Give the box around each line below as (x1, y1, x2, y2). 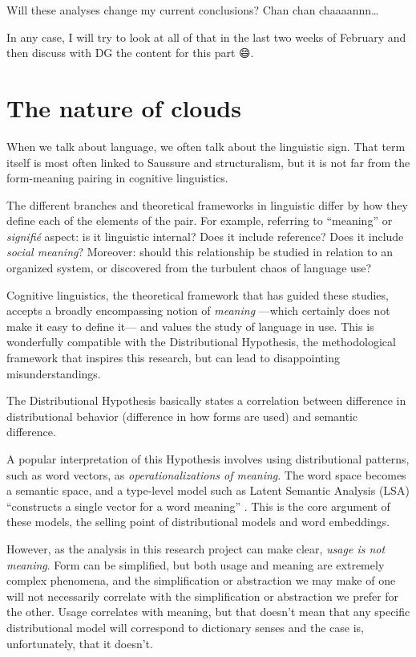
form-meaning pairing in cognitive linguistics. (6, 169, 228, 186)
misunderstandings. (6, 365, 101, 382)
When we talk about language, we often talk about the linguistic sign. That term (6, 137, 406, 154)
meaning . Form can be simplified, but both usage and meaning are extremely (6, 556, 385, 573)
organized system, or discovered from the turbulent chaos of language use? (6, 259, 372, 276)
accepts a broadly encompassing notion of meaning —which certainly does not (6, 302, 390, 319)
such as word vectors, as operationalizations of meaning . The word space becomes (6, 466, 406, 483)
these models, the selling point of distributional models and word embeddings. (6, 513, 390, 530)
